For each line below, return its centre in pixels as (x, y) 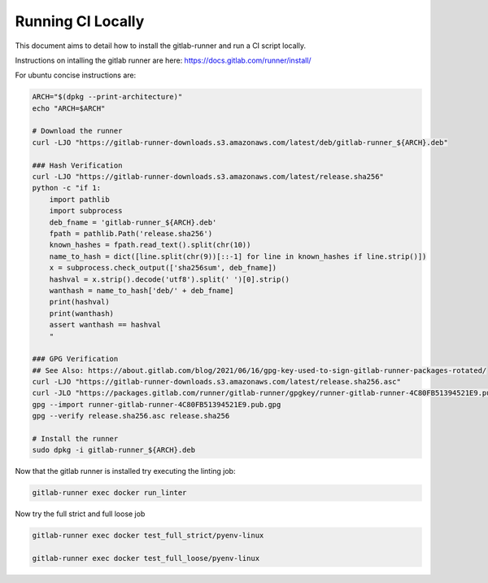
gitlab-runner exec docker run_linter (109, 493)
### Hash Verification (77, 165)
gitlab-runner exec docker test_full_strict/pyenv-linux (148, 536)
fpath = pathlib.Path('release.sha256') (131, 233)
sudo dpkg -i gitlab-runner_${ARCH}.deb (113, 450)
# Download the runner (77, 131)
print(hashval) (79, 302)
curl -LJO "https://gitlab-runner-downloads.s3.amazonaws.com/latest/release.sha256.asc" (217, 382)
